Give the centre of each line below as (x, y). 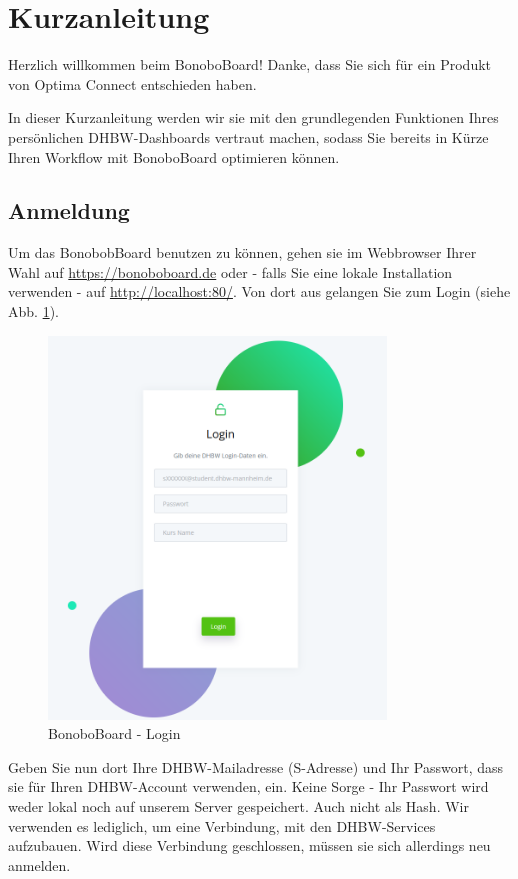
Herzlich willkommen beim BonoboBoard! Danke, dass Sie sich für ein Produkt (250, 64)
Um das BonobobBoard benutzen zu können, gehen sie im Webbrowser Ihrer (242, 252)
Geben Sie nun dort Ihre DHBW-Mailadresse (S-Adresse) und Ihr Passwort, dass (256, 766)
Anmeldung (69, 210)
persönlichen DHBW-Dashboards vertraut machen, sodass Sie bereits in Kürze (248, 136)
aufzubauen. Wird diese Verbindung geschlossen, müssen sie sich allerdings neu (249, 845)
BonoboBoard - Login (114, 733)
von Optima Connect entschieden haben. (132, 83)
